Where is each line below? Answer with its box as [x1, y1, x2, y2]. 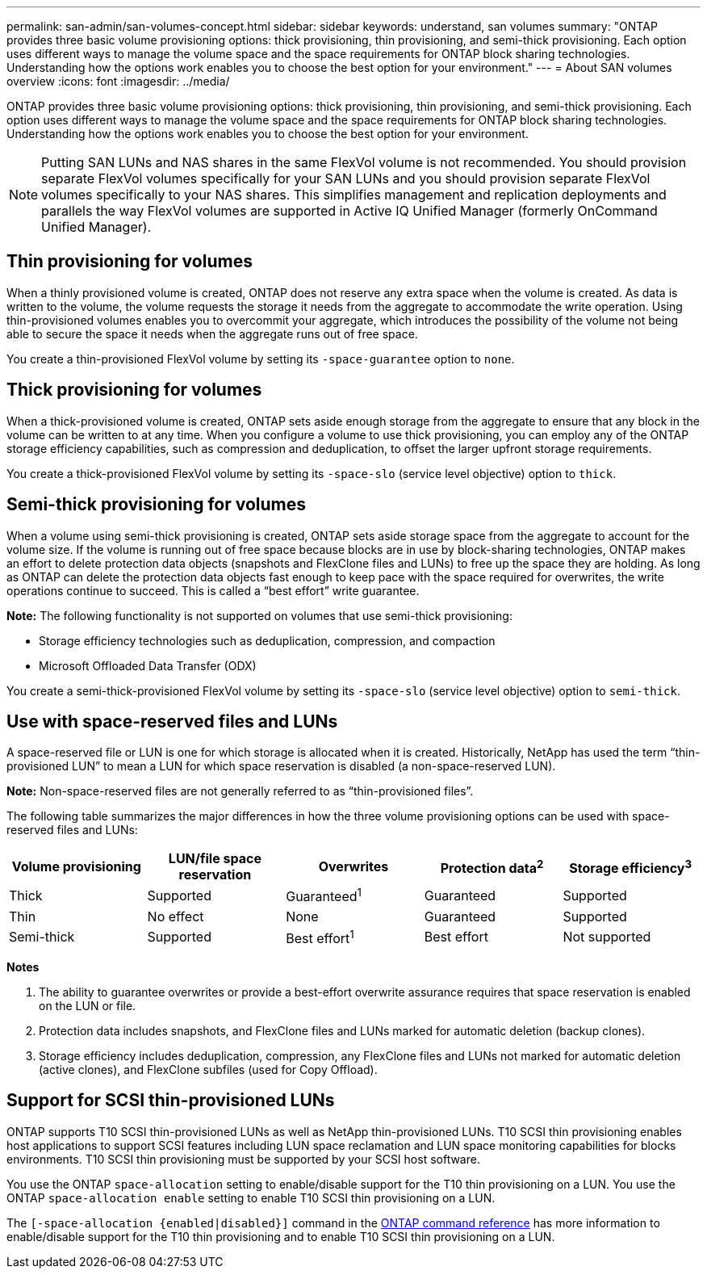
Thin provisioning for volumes [6, 251, 253, 272]
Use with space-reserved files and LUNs [6, 711, 338, 732]
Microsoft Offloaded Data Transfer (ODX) [39, 658, 257, 673]
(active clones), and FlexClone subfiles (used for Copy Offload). [39, 1063, 378, 1077]
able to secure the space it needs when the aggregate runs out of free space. [6, 326, 418, 341]
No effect [147, 908, 204, 925]
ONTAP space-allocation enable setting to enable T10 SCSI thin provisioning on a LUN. [6, 1190, 496, 1205]
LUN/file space [168, 850, 261, 867]
